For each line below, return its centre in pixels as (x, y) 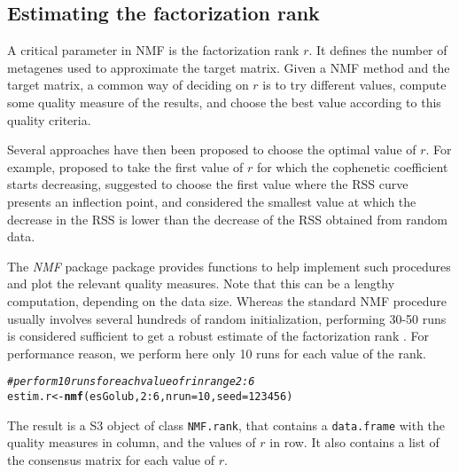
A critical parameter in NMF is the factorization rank (153, 50)
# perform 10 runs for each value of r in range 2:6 (131, 382)
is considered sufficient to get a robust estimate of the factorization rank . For (218, 336)
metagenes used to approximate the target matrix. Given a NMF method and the (229, 67)
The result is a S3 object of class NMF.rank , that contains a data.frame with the (226, 425)
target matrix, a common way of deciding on (128, 85)
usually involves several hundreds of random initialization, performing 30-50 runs (227, 318)
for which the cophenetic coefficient (352, 166)
